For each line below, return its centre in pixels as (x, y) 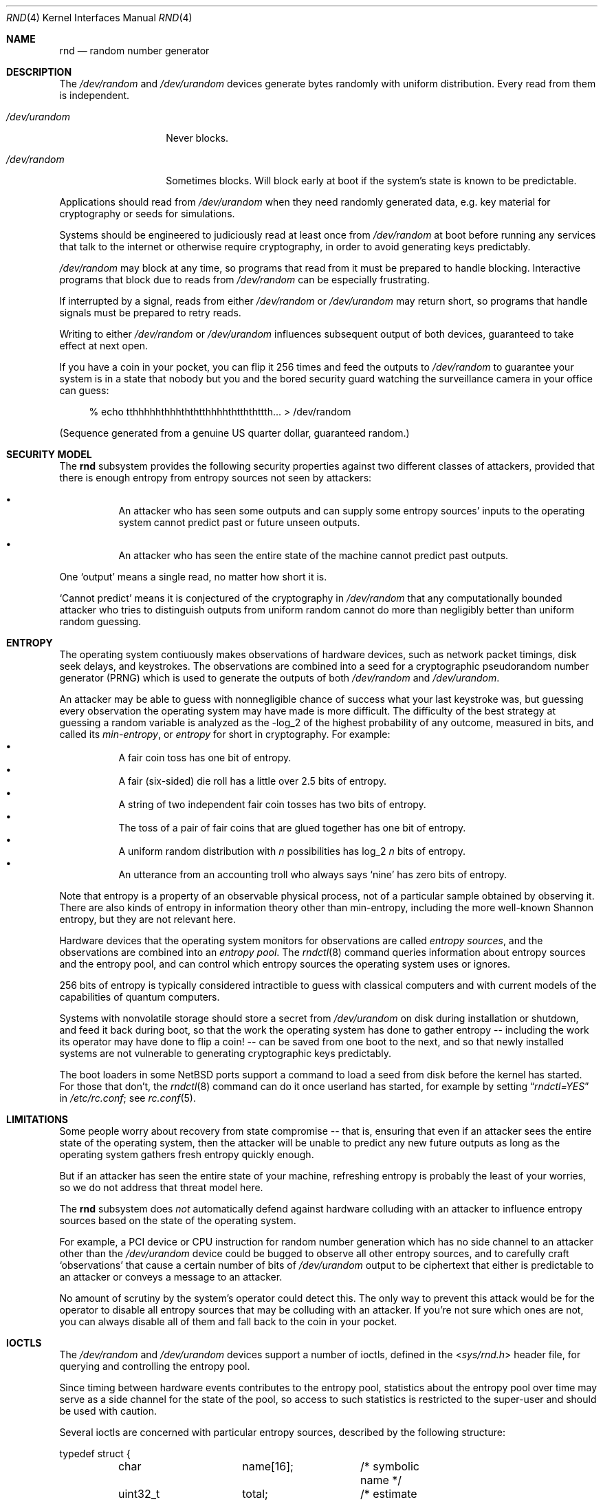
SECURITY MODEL (49, 454)
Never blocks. (197, 138)
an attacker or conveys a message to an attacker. (171, 1277)
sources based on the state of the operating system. (178, 1220)
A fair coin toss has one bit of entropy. (205, 758)
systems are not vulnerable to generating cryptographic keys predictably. (226, 1053)
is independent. (95, 95)
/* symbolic (390, 1466)
